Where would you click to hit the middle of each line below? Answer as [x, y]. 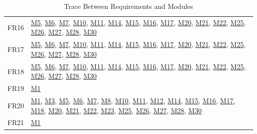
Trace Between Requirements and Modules [128, 6]
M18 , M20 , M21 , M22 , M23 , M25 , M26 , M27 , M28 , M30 [116, 110]
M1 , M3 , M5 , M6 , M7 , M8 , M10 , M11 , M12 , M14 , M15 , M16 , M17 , [133, 100]
